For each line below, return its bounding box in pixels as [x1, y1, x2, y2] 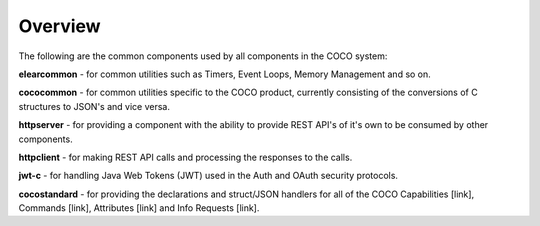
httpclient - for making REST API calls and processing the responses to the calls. [18, 151, 353, 163]
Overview [18, 15, 101, 37]
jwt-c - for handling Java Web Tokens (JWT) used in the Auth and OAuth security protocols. [18, 170, 399, 182]
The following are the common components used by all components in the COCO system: [18, 50, 388, 62]
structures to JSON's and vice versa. [18, 100, 170, 112]
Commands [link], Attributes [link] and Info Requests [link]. [18, 202, 260, 214]
